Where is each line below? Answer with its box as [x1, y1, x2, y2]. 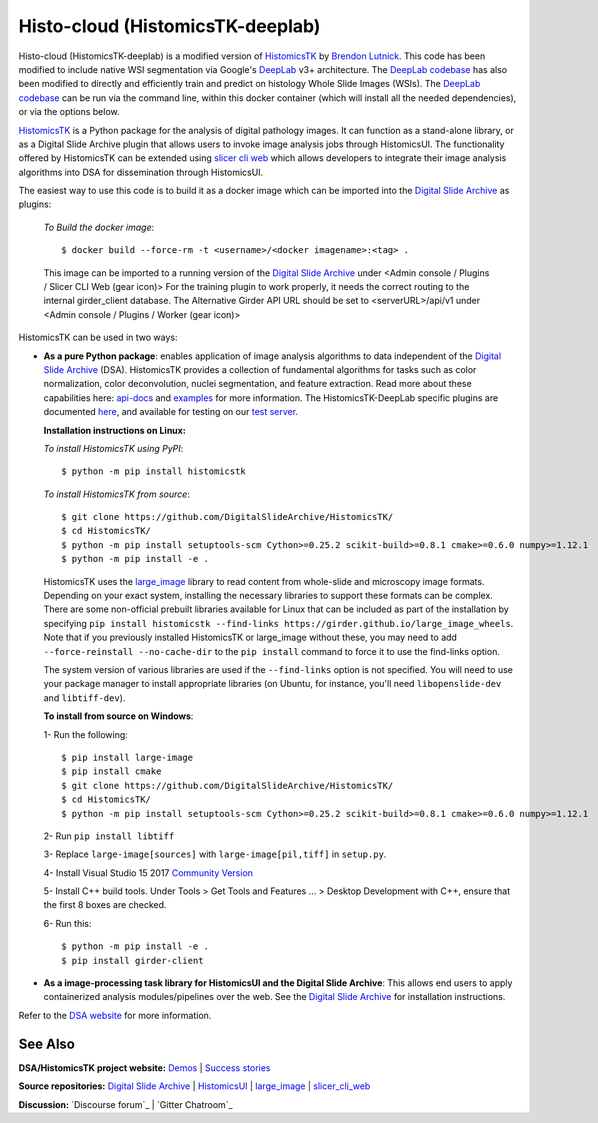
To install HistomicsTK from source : [43, 488, 190, 500]
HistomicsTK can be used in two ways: [18, 331, 178, 344]
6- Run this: [43, 917, 92, 929]
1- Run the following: [43, 728, 129, 740]
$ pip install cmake [61, 766, 162, 777]
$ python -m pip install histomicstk [61, 466, 247, 477]
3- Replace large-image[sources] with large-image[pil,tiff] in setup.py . [43, 848, 387, 860]
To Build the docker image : [43, 221, 155, 233]
